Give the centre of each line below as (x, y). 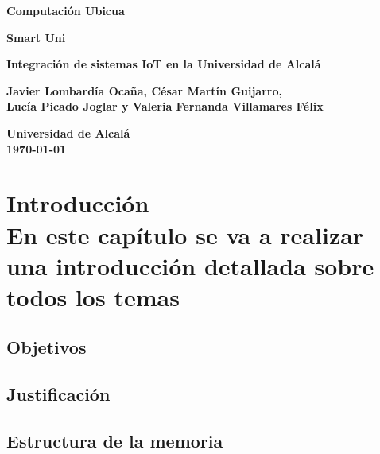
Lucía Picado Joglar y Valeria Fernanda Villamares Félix (165, 106)
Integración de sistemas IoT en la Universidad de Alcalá (164, 64)
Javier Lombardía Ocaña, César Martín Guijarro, (144, 90)
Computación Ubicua (66, 10)
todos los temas (93, 296)
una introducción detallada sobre (190, 265)
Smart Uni (36, 37)
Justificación (58, 394)
